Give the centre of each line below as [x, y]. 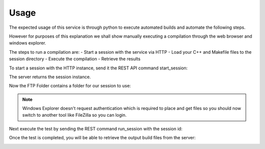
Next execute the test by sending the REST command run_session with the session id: [96, 128]
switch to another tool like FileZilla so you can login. [75, 115]
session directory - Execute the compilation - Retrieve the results [75, 59]
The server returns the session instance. [50, 77]
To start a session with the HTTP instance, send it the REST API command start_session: [98, 68]
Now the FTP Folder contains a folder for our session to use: [70, 86]
